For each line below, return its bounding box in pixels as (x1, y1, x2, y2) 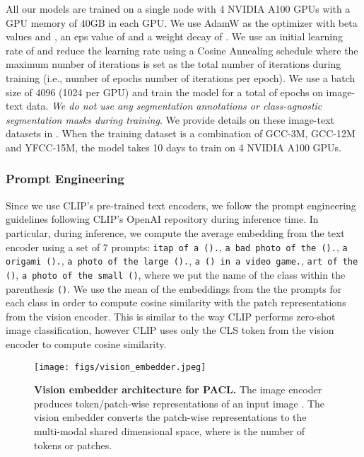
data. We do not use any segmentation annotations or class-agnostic (26, 98, 322, 113)
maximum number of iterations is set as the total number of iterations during (6, 57, 341, 71)
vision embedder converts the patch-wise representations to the (34, 410, 307, 424)
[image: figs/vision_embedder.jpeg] (34, 361, 206, 372)
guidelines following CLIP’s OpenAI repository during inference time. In (6, 212, 319, 226)
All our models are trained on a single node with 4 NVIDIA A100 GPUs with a (6, 1, 351, 16)
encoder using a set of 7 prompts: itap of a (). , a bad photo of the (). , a (6, 239, 348, 254)
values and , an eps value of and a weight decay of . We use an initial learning (6, 29, 344, 44)
